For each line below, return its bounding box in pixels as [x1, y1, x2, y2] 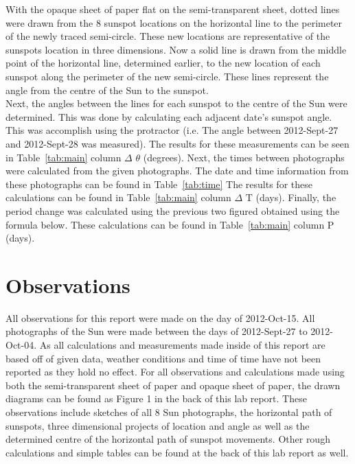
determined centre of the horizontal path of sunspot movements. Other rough [5, 432, 330, 446]
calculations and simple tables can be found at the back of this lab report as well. [5, 445, 349, 459]
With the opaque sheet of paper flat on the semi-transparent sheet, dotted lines [5, 2, 340, 16]
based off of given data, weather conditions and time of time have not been [5, 351, 321, 365]
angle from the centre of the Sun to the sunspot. [5, 82, 209, 97]
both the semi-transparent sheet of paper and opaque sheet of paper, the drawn [5, 378, 341, 392]
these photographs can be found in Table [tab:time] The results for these [5, 176, 312, 191]
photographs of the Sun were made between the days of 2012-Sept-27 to [5, 324, 308, 338]
